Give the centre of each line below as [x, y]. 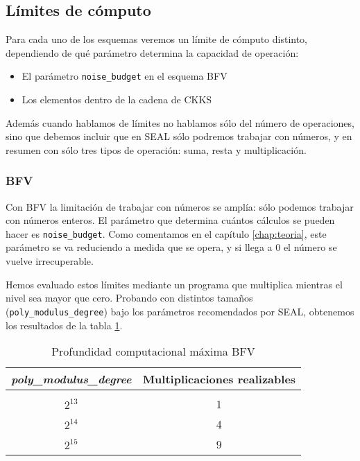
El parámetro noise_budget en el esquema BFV [125, 76]
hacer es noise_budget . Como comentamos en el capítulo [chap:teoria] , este [166, 233]
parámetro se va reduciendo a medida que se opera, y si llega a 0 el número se [171, 247]
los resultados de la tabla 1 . [64, 325]
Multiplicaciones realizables [219, 379]
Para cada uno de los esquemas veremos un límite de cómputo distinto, [157, 39]
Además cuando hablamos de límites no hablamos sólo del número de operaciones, [180, 122]
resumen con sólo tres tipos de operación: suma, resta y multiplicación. [156, 149]
